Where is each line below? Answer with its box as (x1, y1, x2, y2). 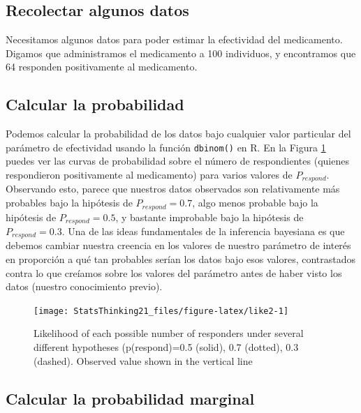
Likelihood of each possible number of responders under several (34, 326, 304, 340)
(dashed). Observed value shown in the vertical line (34, 353, 253, 368)
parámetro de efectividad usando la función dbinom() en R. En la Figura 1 (6, 140, 326, 154)
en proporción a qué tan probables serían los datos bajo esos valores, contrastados (6, 252, 356, 266)
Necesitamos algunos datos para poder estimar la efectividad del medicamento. (6, 32, 343, 47)
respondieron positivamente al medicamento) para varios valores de (6, 167, 293, 182)
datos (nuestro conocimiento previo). (6, 279, 163, 294)
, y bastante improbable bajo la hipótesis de (115, 209, 304, 224)
